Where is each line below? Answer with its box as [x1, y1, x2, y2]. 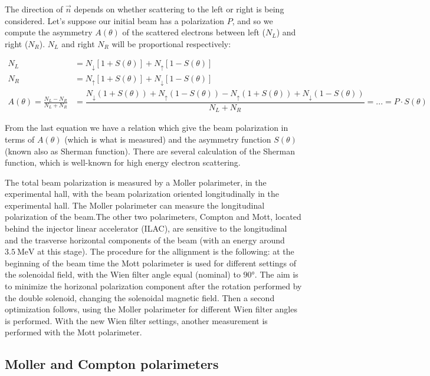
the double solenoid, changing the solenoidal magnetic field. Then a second [5, 291, 275, 304]
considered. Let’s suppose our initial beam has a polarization [5, 14, 225, 27]
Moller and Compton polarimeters [5, 355, 219, 373]
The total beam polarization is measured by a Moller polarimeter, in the [5, 176, 267, 188]
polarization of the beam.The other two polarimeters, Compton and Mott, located [5, 210, 301, 223]
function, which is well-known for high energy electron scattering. [5, 156, 241, 169]
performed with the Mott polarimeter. [5, 326, 142, 338]
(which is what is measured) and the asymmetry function [64, 133, 271, 145]
